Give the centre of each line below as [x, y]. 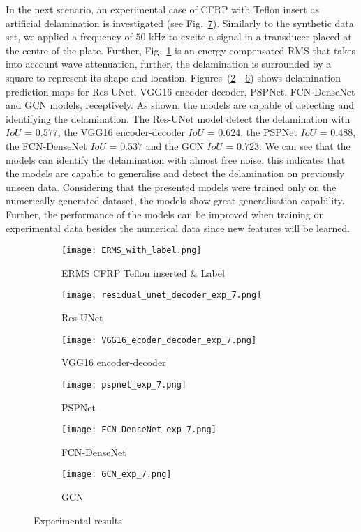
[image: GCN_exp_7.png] [117, 474]
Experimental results [78, 520]
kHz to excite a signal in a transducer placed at [250, 37]
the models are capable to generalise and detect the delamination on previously [175, 173]
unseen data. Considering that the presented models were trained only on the [171, 187]
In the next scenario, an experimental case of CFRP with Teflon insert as [162, 9]
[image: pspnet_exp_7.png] [124, 385]
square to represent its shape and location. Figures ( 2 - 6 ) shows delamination [174, 77]
